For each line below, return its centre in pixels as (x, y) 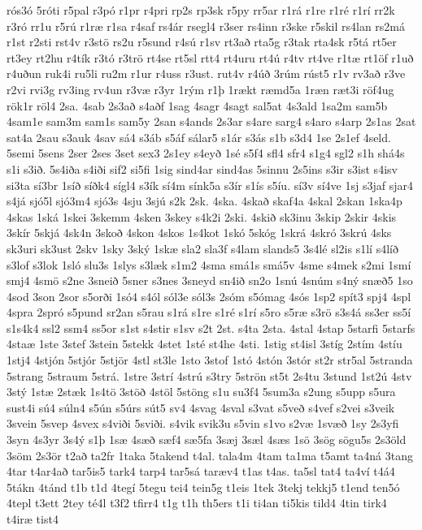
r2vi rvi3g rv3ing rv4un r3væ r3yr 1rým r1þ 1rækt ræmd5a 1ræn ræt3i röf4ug (200, 89)
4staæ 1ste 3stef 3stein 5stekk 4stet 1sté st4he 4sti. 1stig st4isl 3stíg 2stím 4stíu (204, 344)
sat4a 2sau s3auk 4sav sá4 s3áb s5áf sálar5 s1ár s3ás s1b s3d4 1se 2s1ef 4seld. (199, 137)
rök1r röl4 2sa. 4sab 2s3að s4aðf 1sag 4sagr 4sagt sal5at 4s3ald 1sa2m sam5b (197, 105)
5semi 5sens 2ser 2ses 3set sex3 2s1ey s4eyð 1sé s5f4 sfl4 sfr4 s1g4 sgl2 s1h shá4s (206, 153)
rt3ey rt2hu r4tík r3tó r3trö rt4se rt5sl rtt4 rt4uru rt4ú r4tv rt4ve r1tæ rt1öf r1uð (210, 57)
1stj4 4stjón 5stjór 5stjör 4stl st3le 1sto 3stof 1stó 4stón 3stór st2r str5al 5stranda (210, 360)
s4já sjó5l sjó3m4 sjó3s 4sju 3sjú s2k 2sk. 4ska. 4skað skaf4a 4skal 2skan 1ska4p (204, 201)
